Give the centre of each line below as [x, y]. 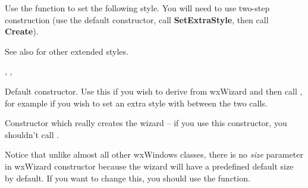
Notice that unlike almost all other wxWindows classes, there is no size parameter [154, 154]
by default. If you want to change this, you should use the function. [128, 178]
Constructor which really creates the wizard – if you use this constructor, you [146, 123]
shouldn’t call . [32, 134]
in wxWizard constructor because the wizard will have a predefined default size [149, 166]
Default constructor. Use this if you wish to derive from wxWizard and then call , [154, 91]
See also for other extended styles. [67, 51]
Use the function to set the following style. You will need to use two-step [137, 8]
